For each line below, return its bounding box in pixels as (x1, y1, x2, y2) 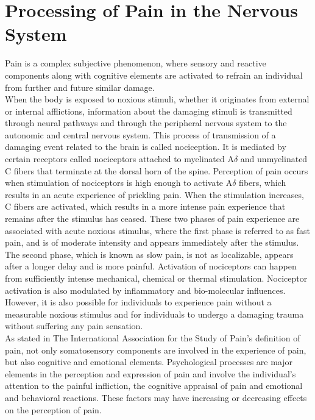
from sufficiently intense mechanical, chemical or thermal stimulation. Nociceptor (5, 272, 308, 284)
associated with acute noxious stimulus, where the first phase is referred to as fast (5, 224, 311, 237)
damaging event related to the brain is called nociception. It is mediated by (5, 140, 286, 153)
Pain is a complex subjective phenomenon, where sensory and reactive (5, 57, 266, 69)
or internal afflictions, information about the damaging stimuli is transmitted (5, 104, 292, 117)
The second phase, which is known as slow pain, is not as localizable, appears (5, 247, 294, 260)
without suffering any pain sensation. (5, 319, 143, 332)
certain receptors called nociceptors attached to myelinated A (5, 152, 234, 165)
